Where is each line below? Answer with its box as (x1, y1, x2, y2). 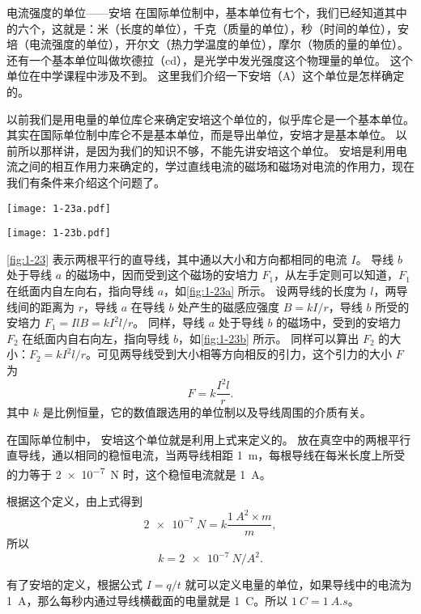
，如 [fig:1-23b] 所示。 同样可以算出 (178, 329, 359, 346)
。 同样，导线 (133, 314, 206, 331)
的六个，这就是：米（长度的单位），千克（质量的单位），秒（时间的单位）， (6, 19, 398, 36)
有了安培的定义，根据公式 (6, 576, 142, 593)
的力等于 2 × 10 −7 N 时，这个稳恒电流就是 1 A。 (6, 463, 271, 482)
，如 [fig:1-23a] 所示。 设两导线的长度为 (164, 282, 367, 299)
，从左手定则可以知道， (274, 266, 399, 283)
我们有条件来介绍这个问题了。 (6, 173, 165, 190)
